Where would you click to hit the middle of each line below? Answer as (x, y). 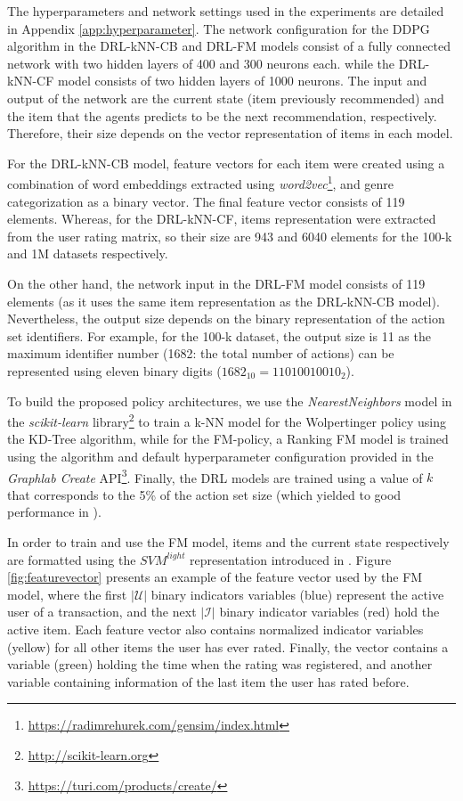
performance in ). (54, 512)
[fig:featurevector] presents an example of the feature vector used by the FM (215, 577)
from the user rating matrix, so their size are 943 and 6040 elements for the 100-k (230, 236)
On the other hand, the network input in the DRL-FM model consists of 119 (216, 283)
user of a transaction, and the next (102, 612)
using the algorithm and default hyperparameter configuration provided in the (220, 456)
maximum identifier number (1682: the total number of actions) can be (201, 353)
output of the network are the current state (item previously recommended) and (226, 98)
